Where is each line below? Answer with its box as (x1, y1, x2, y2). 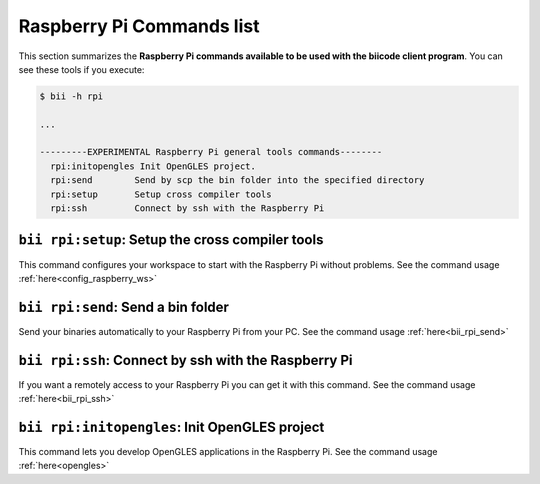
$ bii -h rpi (39, 90, 104, 102)
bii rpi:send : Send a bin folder (18, 298, 230, 315)
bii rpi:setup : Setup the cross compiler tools (18, 231, 324, 249)
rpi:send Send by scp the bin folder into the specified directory (50, 175, 425, 186)
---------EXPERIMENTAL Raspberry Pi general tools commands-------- (39, 146, 383, 158)
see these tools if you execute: (18, 63, 145, 75)
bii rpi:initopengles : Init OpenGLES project (18, 418, 325, 435)
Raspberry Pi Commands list (18, 15, 260, 37)
